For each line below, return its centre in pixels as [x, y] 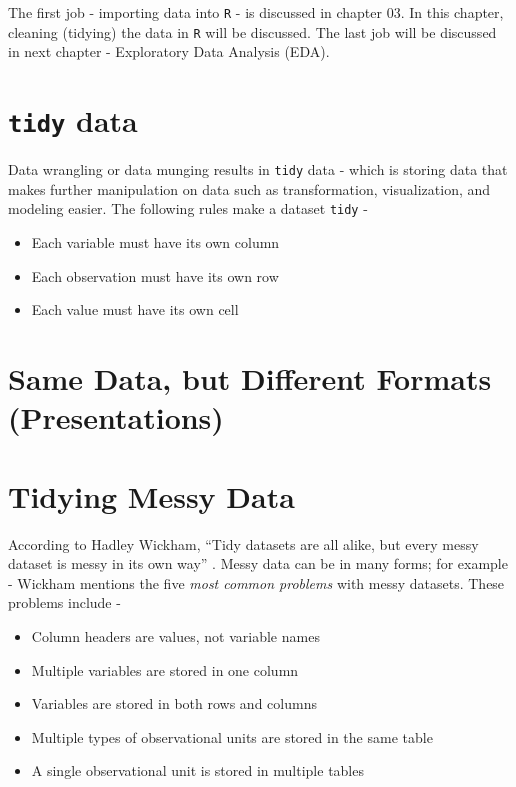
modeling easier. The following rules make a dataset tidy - [188, 208]
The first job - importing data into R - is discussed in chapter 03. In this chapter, [256, 12]
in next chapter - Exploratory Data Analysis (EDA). [169, 51]
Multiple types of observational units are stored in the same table [232, 736]
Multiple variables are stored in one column [165, 669]
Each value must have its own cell [135, 309]
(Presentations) [116, 417]
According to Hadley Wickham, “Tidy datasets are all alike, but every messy [243, 543]
